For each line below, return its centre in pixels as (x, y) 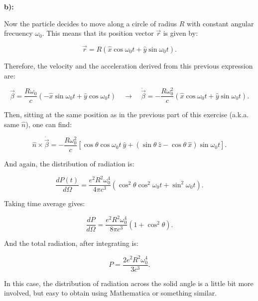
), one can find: (49, 124)
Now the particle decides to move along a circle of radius (91, 23)
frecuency (18, 33)
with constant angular (220, 23)
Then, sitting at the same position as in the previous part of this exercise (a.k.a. (127, 114)
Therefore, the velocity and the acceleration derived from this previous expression (129, 66)
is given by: (181, 33)
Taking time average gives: (45, 203)
